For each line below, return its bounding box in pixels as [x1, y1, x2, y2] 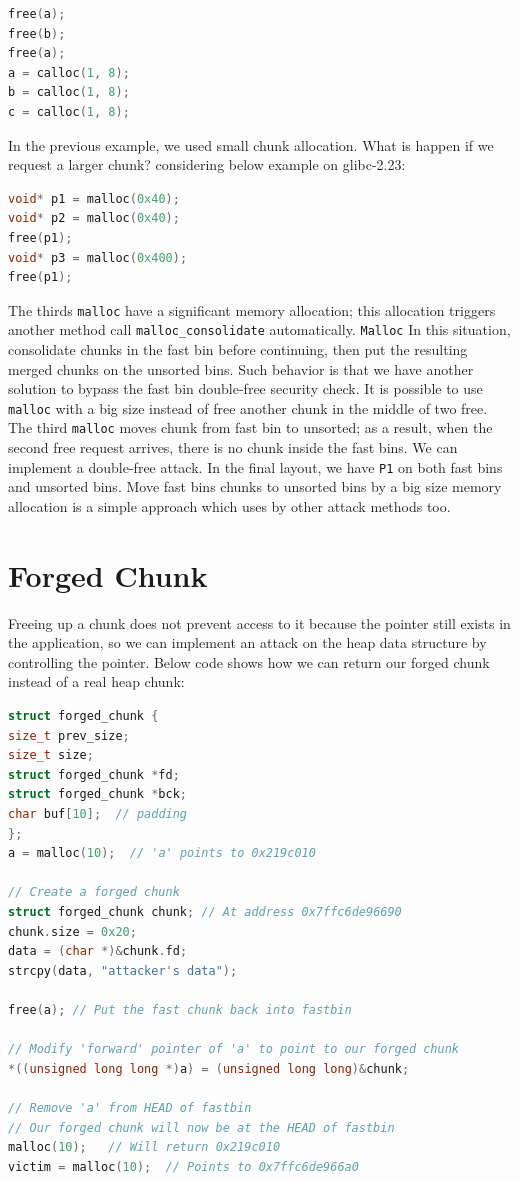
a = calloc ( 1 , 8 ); [8, 65, 130, 80]
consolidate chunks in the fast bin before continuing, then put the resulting [8, 339, 468, 360]
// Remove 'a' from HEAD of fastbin [8, 1100, 252, 1115]
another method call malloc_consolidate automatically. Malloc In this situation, [8, 319, 511, 340]
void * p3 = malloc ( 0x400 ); [8, 250, 188, 265]
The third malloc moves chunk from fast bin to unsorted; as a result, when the [8, 417, 493, 438]
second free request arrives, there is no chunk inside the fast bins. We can [8, 437, 458, 458]
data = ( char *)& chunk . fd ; [8, 944, 188, 959]
